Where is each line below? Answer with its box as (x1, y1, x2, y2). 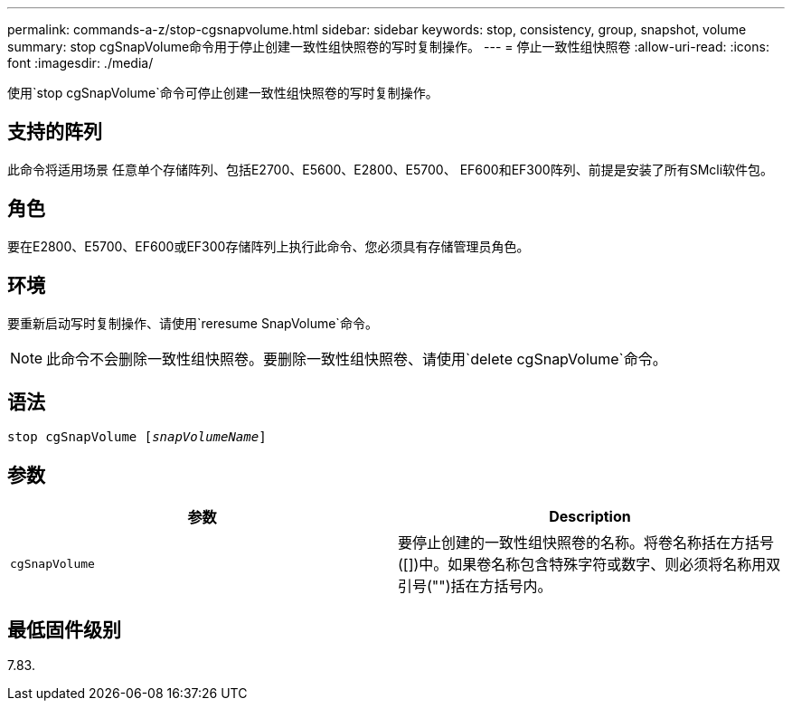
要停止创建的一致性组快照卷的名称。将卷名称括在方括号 (398, 533, 775, 552)
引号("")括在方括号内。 (398, 577, 552, 596)
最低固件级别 (7, 618, 121, 641)
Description (549, 507, 631, 526)
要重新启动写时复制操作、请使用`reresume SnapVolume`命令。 (7, 315, 378, 331)
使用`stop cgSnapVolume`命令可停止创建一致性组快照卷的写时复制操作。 (7, 85, 438, 100)
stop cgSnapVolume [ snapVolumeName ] (7, 430, 267, 445)
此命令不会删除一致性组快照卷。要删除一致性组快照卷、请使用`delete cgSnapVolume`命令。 (46, 349, 667, 368)
